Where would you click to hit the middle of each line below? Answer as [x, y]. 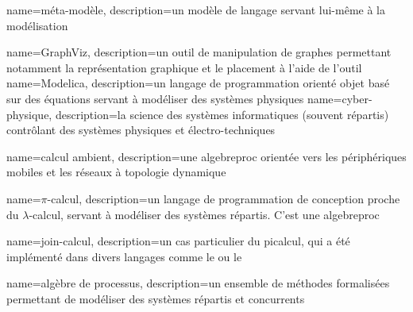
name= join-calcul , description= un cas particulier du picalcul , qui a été [178, 241]
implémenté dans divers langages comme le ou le [124, 256]
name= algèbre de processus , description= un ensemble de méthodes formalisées [198, 283]
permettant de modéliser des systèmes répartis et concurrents [156, 298]
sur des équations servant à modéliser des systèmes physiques [155, 98]
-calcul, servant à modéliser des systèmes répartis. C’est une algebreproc [204, 214]
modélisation [37, 25]
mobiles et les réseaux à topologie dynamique [116, 172]
